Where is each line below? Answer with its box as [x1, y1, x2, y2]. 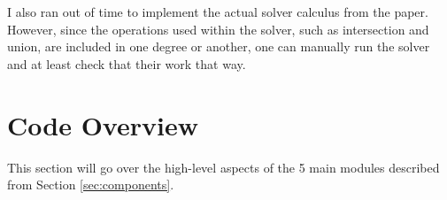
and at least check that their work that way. [7, 54, 246, 73]
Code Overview [7, 106, 198, 142]
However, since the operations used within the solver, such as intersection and [7, 19, 429, 38]
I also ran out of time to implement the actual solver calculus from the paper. [7, 3, 428, 20]
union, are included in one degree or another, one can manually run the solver [7, 37, 430, 56]
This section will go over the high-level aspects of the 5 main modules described [7, 158, 440, 176]
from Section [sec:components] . [7, 175, 174, 194]
